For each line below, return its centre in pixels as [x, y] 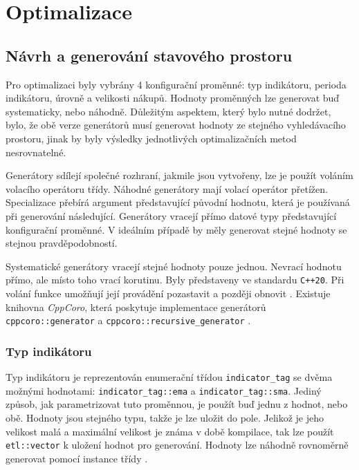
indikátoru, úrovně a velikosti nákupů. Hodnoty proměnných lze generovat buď [173, 98]
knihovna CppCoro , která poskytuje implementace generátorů [136, 307]
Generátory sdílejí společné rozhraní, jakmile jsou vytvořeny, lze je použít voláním [179, 175]
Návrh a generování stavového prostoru [149, 55]
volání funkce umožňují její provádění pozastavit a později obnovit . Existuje [168, 293]
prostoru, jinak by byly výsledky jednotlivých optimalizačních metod [151, 138]
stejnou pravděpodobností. [62, 243]
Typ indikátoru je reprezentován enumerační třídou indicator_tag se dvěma [169, 377]
